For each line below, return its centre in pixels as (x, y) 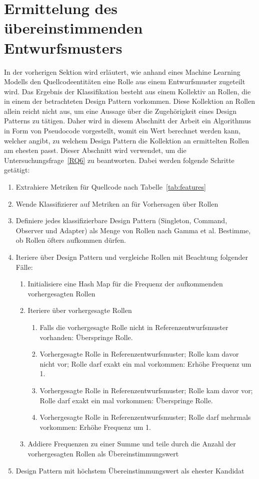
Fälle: (24, 267)
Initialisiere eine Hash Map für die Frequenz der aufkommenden (125, 284)
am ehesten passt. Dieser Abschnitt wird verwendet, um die (95, 150)
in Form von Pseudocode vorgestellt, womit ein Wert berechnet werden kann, (122, 131)
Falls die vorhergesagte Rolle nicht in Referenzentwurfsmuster (134, 327)
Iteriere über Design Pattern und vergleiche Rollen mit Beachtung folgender (132, 257)
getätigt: (17, 170)
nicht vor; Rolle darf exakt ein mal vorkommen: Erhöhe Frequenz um (145, 363)
